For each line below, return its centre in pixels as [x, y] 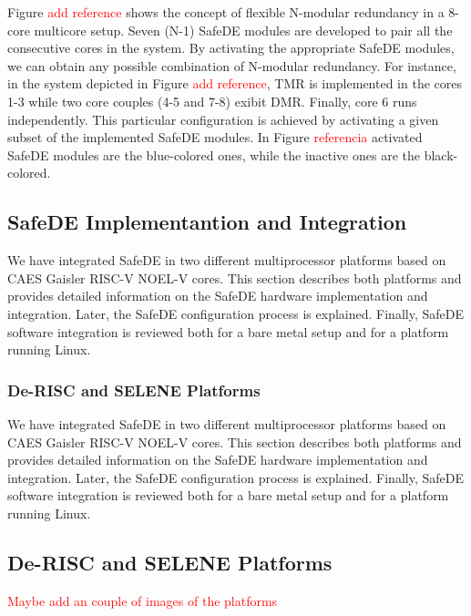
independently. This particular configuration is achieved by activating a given [223, 119]
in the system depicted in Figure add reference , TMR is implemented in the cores [235, 83]
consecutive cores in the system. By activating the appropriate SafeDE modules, [231, 48]
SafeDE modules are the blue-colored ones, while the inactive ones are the [214, 154]
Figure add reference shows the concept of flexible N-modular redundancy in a [226, 12]
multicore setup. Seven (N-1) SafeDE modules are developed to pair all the [243, 30]
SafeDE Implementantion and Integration [207, 222]
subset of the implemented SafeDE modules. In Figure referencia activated [215, 137]
